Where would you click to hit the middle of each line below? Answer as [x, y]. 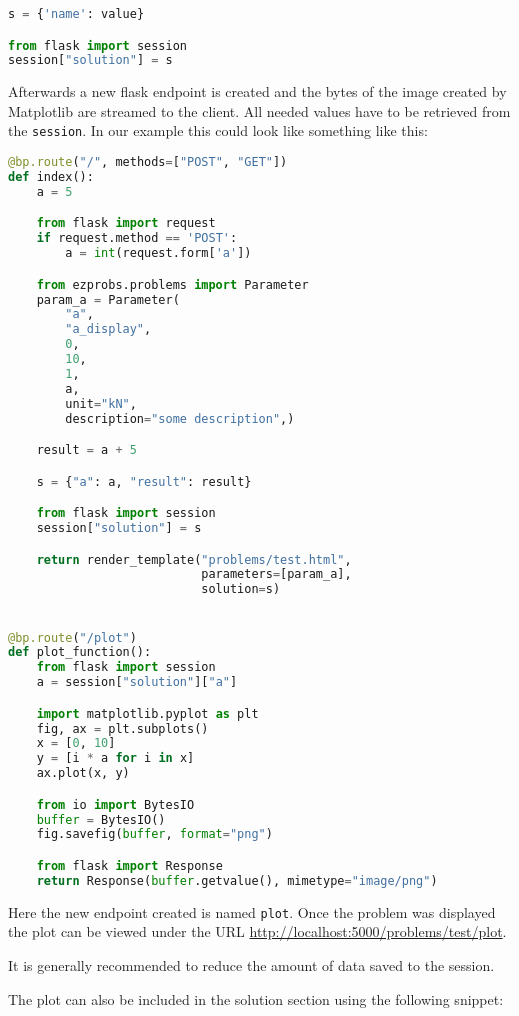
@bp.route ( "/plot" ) [72, 637]
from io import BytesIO [115, 804]
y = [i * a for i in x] [115, 758]
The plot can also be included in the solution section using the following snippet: [256, 998]
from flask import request [126, 223]
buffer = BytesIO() [101, 819]
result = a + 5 [86, 450]
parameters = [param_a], [276, 574]
